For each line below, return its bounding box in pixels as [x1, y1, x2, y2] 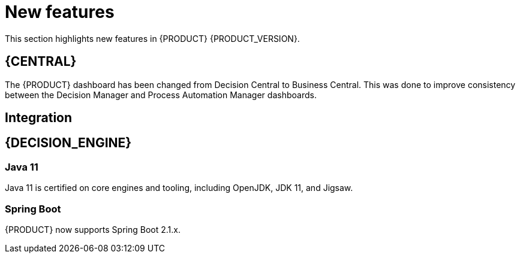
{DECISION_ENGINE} [5, 135, 132, 151]
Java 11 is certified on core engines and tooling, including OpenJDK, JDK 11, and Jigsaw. [5, 183, 353, 193]
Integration [5, 110, 73, 126]
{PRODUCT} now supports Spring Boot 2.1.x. [5, 224, 181, 235]
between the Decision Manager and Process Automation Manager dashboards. [5, 89, 317, 100]
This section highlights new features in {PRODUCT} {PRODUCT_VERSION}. [5, 33, 300, 44]
